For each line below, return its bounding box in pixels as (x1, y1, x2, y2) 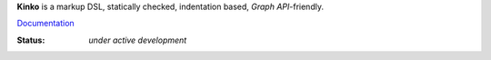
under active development (88, 35, 187, 45)
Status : (16, 35, 45, 45)
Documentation (16, 18, 75, 29)
